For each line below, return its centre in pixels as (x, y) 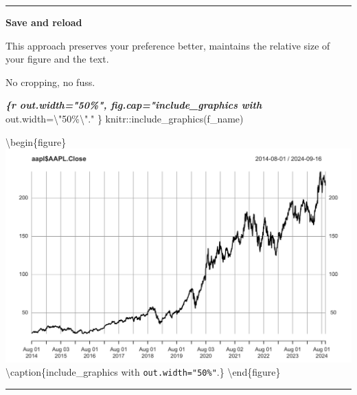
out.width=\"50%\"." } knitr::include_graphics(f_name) (125, 118)
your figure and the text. (57, 59)
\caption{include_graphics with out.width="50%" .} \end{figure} (143, 372)
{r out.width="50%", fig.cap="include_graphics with (134, 105)
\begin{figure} (36, 141)
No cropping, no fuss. (50, 82)
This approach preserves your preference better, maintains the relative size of (168, 45)
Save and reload (44, 22)
